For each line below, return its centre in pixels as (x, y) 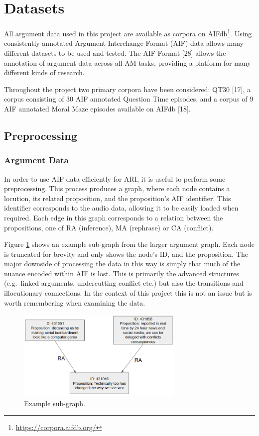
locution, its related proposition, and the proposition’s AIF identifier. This (118, 198)
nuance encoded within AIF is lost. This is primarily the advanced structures (122, 273)
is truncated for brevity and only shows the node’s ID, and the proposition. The (126, 254)
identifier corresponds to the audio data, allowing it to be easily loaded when (121, 208)
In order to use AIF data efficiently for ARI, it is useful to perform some (115, 178)
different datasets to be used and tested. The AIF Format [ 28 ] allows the (115, 53)
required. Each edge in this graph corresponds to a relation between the (114, 217)
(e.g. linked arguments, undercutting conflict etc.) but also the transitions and (124, 283)
